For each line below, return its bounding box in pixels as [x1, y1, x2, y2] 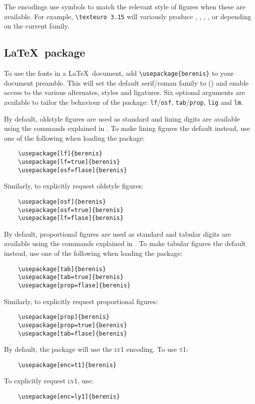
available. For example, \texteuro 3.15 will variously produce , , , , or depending [4, 11, 252, 21]
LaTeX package [4, 45, 85, 60]
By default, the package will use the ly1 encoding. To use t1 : [4, 344, 188, 354]
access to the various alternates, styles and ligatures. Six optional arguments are [4, 87, 245, 97]
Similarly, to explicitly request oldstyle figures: [4, 181, 143, 191]
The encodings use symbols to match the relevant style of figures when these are [4, 1, 246, 11]
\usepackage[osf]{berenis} [18, 198, 106, 205]
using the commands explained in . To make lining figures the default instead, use [4, 123, 250, 133]
